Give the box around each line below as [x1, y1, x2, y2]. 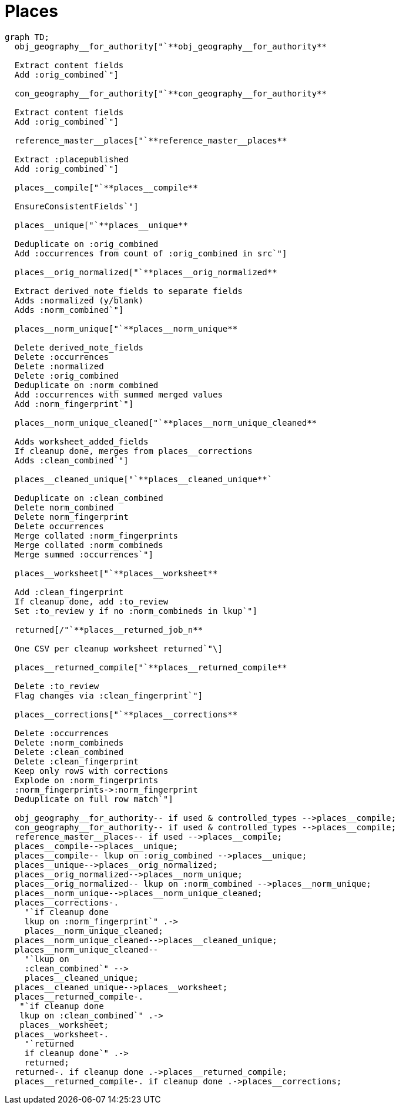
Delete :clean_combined [14, 747, 124, 757]
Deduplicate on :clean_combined [14, 493, 163, 503]
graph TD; [5, 32, 49, 42]
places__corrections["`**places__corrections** [14, 709, 238, 719]
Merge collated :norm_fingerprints [14, 530, 179, 540]
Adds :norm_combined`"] [14, 305, 124, 315]
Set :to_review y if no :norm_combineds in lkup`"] [14, 606, 257, 616]
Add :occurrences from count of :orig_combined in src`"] [14, 248, 287, 258]
